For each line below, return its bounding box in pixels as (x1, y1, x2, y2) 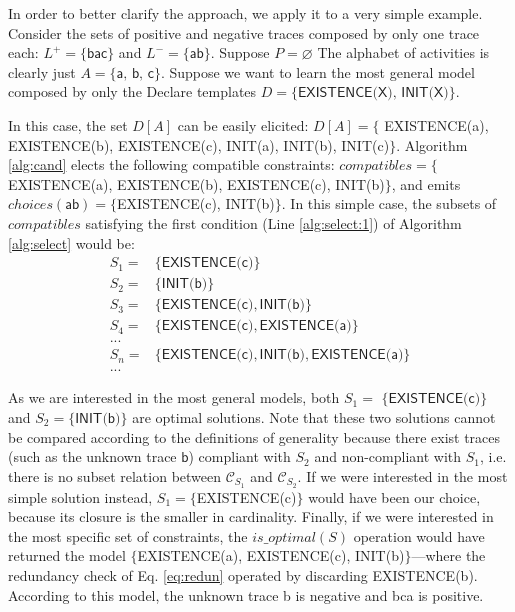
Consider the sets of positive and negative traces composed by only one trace (8, 22, 480, 43)
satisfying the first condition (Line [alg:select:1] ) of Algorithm (85, 212, 462, 233)
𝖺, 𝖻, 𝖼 (116, 66, 154, 81)
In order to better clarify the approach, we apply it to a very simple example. (8, 3, 483, 23)
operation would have (353, 525, 485, 546)
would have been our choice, (308, 486, 481, 507)
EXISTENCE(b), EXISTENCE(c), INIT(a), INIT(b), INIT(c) (8, 134, 390, 155)
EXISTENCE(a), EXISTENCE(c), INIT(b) (137, 545, 405, 566)
